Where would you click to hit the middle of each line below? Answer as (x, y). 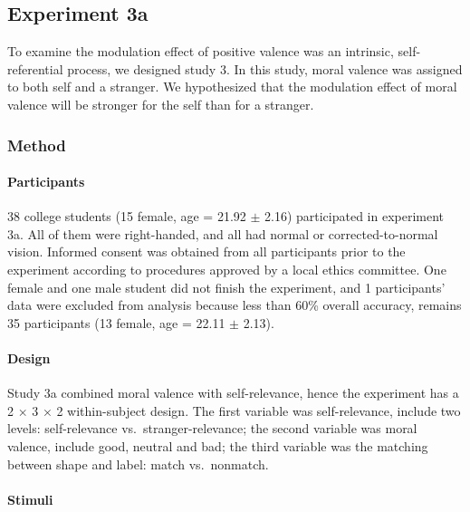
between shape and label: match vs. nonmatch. (138, 464)
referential (35, 68)
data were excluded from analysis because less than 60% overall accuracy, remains (235, 305)
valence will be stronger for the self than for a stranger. (161, 104)
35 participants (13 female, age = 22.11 (116, 322)
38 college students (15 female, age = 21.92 (127, 216)
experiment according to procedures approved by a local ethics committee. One (227, 269)
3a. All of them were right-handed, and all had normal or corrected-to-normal (223, 233)
